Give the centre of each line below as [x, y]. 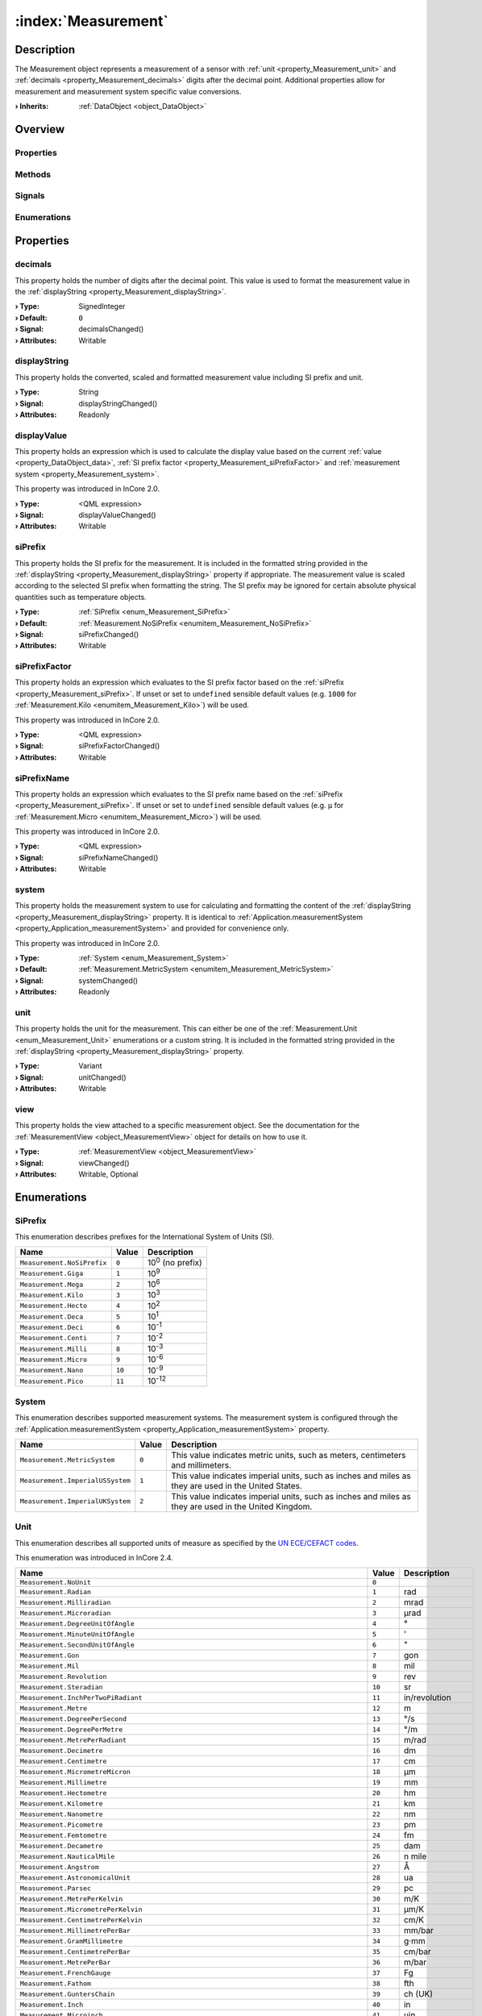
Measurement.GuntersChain [67, 1994]
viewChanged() [104, 1163]
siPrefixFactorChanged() [119, 746]
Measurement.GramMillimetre [71, 1941]
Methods [33, 174]
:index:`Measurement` [91, 21]
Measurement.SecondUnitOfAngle [77, 1645]
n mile [415, 1856]
